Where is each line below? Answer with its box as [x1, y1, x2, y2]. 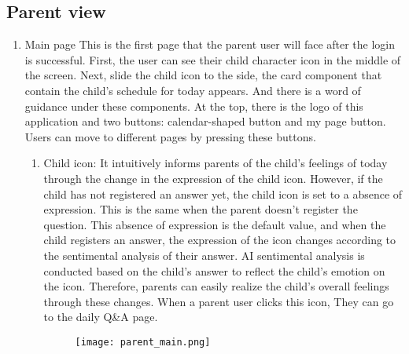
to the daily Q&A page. [43, 308, 158, 325]
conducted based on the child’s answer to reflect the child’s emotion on [43, 262, 385, 279]
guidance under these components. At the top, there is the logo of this [24, 97, 363, 114]
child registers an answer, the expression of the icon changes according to [43, 232, 396, 248]
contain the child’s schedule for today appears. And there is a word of [24, 82, 361, 98]
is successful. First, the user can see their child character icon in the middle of [24, 51, 401, 68]
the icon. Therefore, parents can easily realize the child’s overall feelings [43, 278, 389, 294]
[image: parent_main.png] [75, 336, 211, 348]
